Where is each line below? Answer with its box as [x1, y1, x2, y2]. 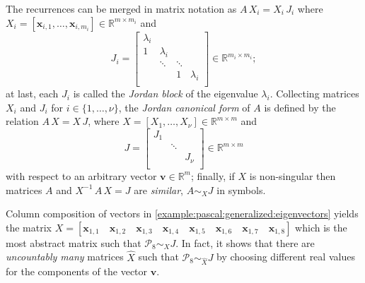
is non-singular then [249, 168, 336, 183]
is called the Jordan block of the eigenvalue [73, 86, 258, 101]
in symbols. [216, 182, 266, 197]
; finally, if [191, 168, 235, 183]
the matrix [6, 219, 52, 234]
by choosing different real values [216, 249, 355, 264]
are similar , [134, 182, 183, 197]
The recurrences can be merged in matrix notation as [6, 1, 237, 16]
